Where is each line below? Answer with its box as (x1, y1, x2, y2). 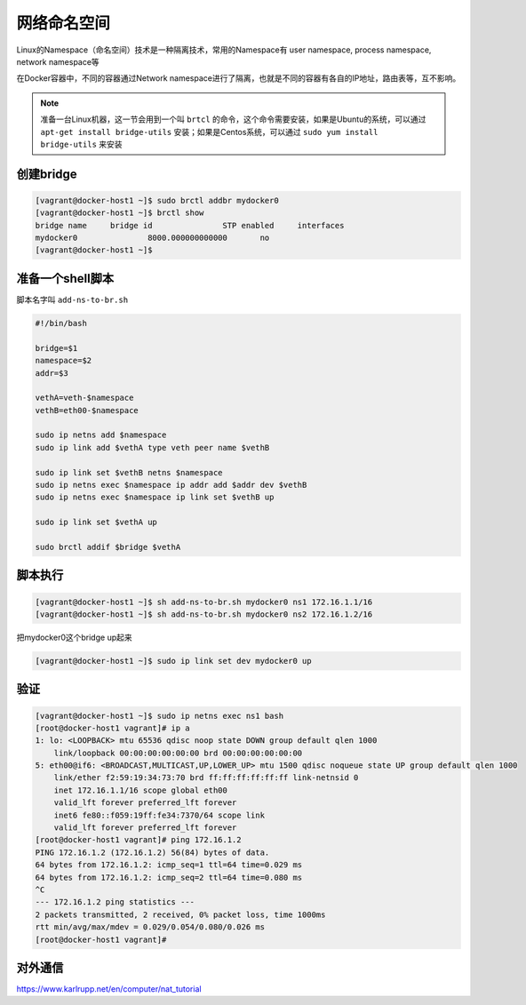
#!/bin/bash (35, 318, 88, 328)
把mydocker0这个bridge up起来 (16, 632, 132, 642)
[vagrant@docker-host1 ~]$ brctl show (35, 208, 204, 218)
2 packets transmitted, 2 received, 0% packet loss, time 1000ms (35, 909, 326, 920)
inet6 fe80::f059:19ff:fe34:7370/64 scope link (53, 810, 266, 820)
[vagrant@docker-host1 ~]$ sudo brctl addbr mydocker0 (35, 195, 279, 205)
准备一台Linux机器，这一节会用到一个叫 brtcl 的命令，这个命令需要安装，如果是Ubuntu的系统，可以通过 (40, 114, 426, 124)
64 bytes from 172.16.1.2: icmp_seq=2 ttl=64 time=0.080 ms (35, 872, 303, 882)
